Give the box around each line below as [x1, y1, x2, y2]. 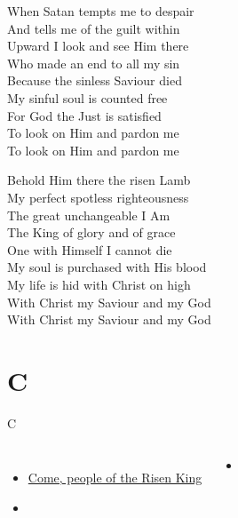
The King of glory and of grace [7, 223, 176, 242]
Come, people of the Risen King [28, 468, 202, 487]
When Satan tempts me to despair [7, 2, 194, 20]
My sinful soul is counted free [7, 88, 168, 107]
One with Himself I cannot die [7, 240, 172, 259]
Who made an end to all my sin [7, 53, 180, 72]
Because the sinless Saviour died [7, 71, 182, 90]
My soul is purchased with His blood [7, 258, 207, 276]
